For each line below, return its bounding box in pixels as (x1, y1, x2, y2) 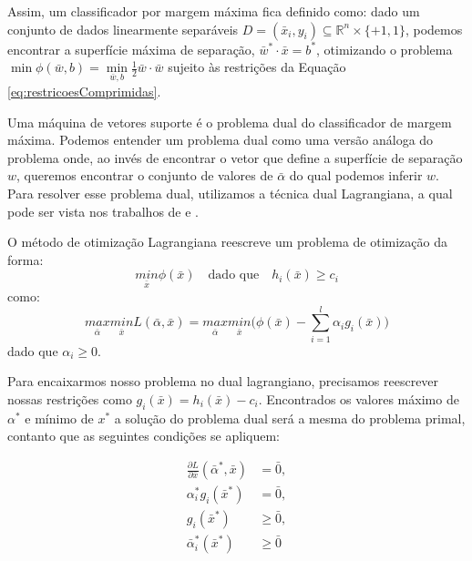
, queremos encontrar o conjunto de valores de (16, 166, 273, 185)
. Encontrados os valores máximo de (258, 390, 459, 408)
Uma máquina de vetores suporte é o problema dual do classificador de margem (7, 112, 452, 131)
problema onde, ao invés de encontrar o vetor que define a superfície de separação (7, 148, 463, 167)
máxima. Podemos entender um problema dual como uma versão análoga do (7, 130, 434, 149)
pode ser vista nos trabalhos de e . (7, 201, 200, 220)
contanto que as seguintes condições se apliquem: (7, 426, 281, 445)
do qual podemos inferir (289, 166, 423, 185)
